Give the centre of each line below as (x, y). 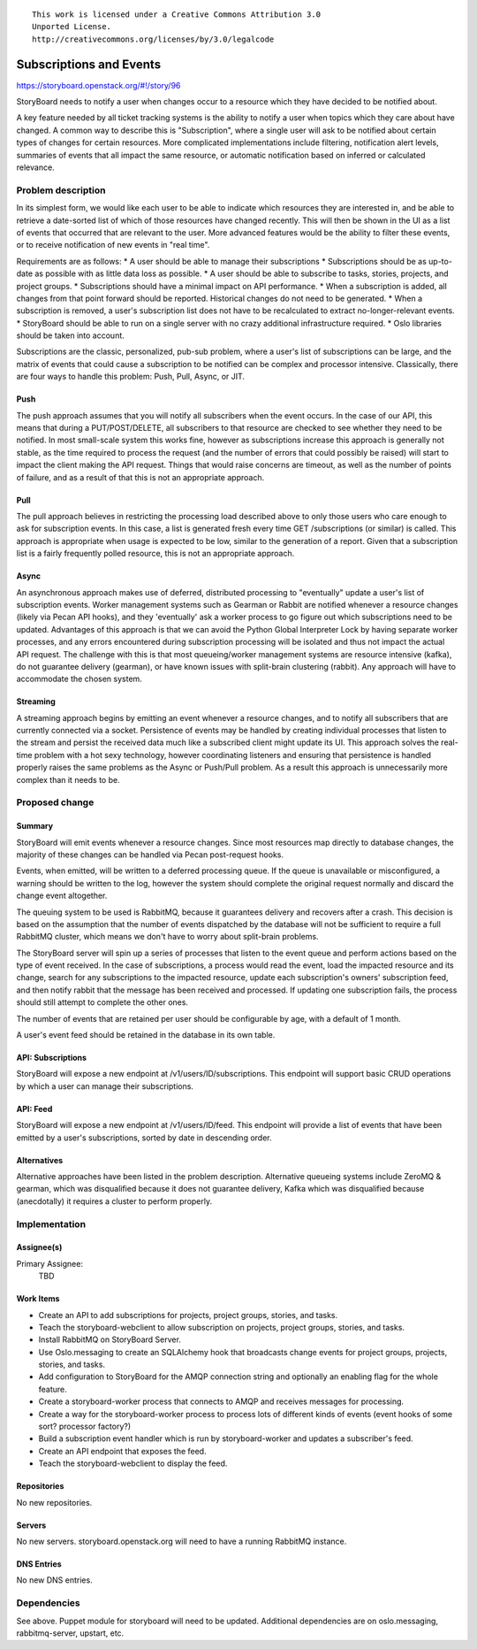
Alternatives (40, 1160)
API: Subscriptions (52, 1058)
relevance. (35, 167)
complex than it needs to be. (68, 779)
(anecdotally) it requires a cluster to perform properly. (114, 1201)
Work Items (38, 1299)
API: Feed (34, 1108)
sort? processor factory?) (85, 1427)
